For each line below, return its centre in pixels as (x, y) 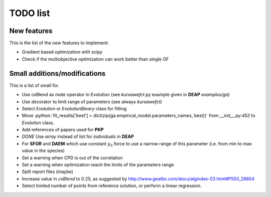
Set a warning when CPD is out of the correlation (72, 157)
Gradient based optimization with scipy (62, 52)
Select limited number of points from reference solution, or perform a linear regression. (112, 186)
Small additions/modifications (57, 73)
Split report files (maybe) (48, 172)
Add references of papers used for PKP (63, 130)
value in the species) (43, 151)
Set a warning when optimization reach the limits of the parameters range (98, 165)
